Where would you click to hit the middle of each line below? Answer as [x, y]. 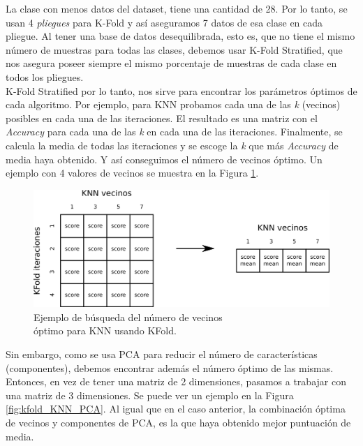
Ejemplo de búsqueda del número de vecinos [128, 317]
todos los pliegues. [45, 76]
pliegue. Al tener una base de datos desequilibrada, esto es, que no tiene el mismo [180, 36]
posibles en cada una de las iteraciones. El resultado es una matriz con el [162, 118]
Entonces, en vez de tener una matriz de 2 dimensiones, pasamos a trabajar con [176, 381]
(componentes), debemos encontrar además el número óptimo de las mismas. [170, 367]
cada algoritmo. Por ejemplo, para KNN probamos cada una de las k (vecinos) [173, 104]
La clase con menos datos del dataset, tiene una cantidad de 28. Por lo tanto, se [177, 8]
